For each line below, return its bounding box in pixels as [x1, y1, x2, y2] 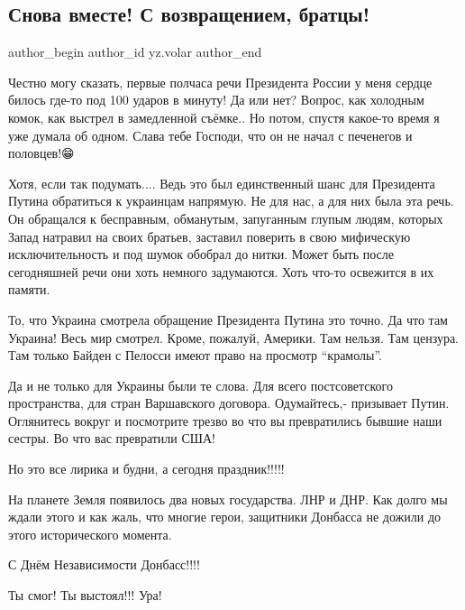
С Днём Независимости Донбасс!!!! [8, 555, 200, 574]
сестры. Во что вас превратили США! [8, 429, 215, 448]
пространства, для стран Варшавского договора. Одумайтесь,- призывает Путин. [8, 393, 450, 412]
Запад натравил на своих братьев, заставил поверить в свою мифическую [8, 226, 411, 245]
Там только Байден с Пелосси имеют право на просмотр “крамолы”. [8, 346, 382, 365]
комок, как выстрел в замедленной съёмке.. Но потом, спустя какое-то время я [8, 107, 440, 126]
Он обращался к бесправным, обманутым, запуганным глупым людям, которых [8, 208, 443, 227]
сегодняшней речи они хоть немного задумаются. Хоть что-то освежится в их [8, 262, 434, 281]
